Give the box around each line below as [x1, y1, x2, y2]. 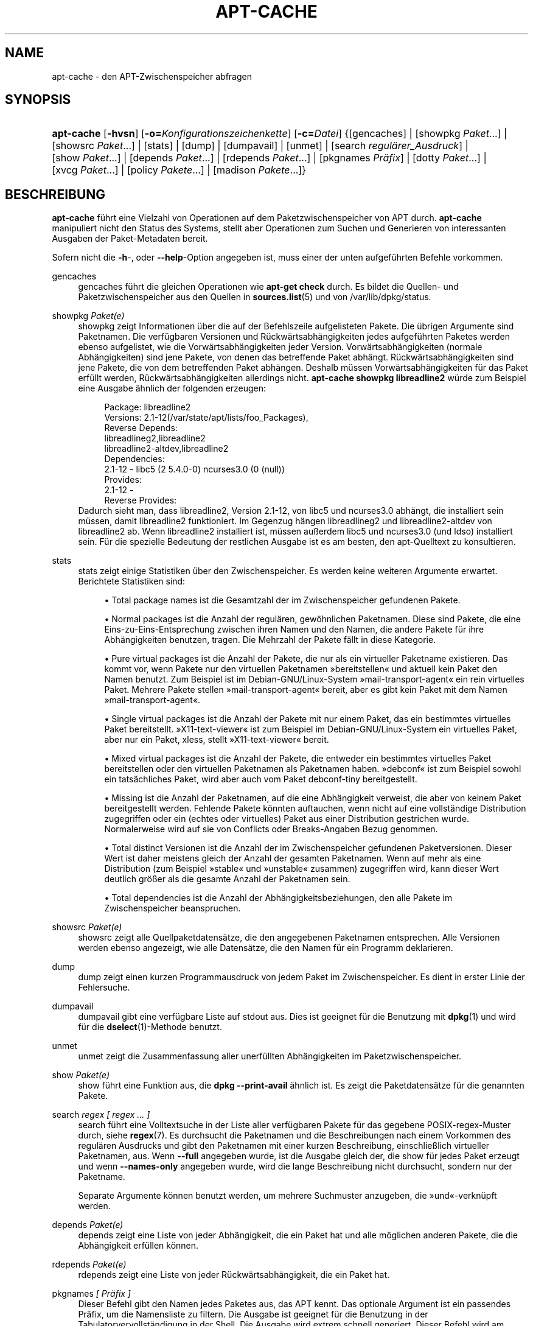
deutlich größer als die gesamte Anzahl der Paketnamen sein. [104, 874, 350, 885]
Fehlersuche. [78, 982, 130, 993]
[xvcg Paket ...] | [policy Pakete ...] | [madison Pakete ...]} [52, 164, 306, 177]
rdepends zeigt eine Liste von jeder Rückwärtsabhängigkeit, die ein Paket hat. [78, 1269, 390, 1280]
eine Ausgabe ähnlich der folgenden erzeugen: [78, 383, 266, 394]
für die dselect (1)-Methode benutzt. [78, 1022, 222, 1033]
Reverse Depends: [104, 423, 178, 433]
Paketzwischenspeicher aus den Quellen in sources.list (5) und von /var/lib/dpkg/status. [78, 292, 431, 303]
